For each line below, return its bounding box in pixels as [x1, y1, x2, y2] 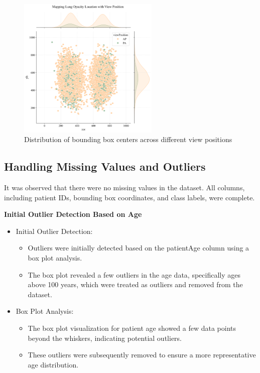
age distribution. [28, 359, 79, 369]
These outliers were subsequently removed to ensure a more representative [28, 349, 256, 360]
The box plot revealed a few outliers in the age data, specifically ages [28, 269, 240, 280]
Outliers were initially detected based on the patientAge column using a [28, 242, 249, 253]
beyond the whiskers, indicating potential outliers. [28, 332, 182, 343]
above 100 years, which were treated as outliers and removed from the [28, 279, 243, 290]
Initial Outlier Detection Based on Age [4, 209, 142, 219]
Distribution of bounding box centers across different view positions [24, 134, 232, 145]
